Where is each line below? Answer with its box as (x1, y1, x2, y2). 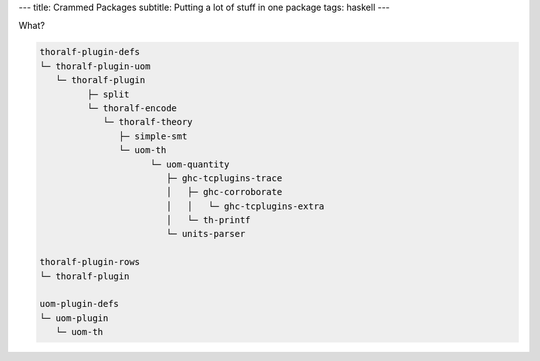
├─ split (86, 88, 130, 100)
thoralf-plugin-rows (39, 256, 140, 268)
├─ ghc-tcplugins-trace (165, 172, 283, 184)
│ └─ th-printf (165, 215, 251, 226)
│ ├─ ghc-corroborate (165, 186, 283, 198)
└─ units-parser (165, 228, 246, 240)
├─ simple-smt (118, 130, 188, 142)
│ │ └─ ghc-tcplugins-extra (165, 200, 325, 212)
